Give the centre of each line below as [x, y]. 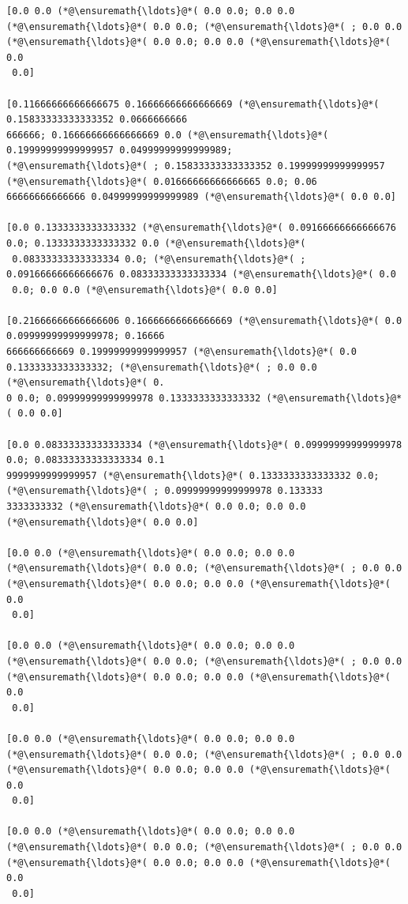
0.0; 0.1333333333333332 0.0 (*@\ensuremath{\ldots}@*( [156, 243]
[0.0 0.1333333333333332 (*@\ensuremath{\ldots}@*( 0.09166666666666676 [201, 228]
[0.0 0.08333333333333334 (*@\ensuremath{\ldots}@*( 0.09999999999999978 [204, 444]
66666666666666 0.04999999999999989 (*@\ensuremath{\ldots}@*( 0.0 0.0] [201, 197]
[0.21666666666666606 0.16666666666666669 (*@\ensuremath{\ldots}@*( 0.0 [204, 320]
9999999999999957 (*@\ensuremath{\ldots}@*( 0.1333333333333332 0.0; [193, 475]
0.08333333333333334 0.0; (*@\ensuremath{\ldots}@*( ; [159, 259]
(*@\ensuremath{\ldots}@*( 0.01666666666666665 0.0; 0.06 [162, 181]
